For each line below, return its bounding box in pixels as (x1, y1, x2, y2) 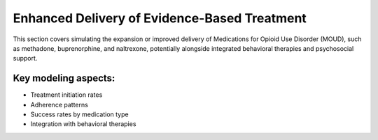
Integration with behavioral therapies (30, 120, 136, 128)
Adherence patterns (30, 100, 89, 109)
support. (13, 54, 38, 63)
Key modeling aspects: (13, 72, 115, 84)
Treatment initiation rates (30, 91, 103, 99)
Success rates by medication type (30, 110, 129, 118)
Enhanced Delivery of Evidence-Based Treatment (13, 10, 307, 26)
